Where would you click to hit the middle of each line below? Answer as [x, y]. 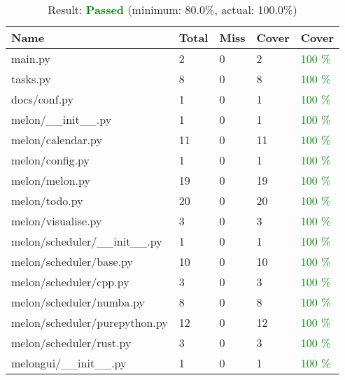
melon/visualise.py [57, 221]
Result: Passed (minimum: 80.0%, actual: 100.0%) [172, 9]
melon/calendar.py [57, 140]
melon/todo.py [47, 200]
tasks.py [31, 79]
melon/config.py [51, 160]
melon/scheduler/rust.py [71, 343]
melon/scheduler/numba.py [78, 302]
